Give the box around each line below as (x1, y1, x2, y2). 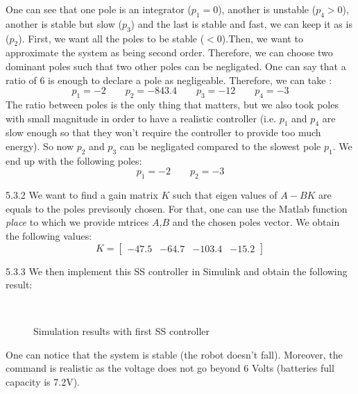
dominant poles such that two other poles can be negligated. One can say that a (6, 58, 346, 73)
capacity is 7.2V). (6, 375, 80, 389)
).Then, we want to (221, 31, 303, 45)
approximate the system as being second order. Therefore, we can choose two (6, 45, 333, 60)
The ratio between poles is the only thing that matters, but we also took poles (6, 97, 339, 111)
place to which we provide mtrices (6, 215, 149, 229)
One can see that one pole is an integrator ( (6, 2, 191, 16)
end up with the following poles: (6, 153, 142, 167)
